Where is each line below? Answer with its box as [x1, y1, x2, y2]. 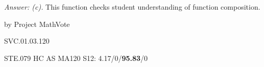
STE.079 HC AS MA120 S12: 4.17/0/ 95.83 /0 [4, 52, 148, 63]
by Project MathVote [4, 18, 70, 29]
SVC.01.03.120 [4, 36, 50, 46]
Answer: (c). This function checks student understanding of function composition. [4, 2, 260, 12]
